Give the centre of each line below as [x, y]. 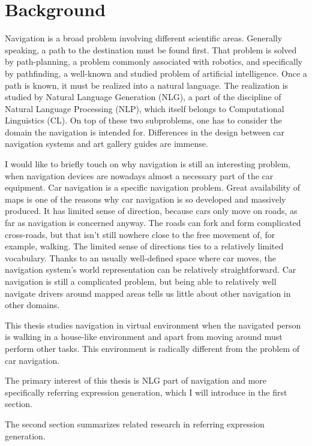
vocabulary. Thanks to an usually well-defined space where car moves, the [140, 257]
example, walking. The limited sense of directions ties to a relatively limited [144, 246]
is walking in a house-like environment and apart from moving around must [144, 337]
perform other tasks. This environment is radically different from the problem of [152, 348]
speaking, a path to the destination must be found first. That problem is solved [151, 49]
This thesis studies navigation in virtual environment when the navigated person [153, 325]
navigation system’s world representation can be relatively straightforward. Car [151, 269]
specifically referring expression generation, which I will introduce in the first [146, 392]
